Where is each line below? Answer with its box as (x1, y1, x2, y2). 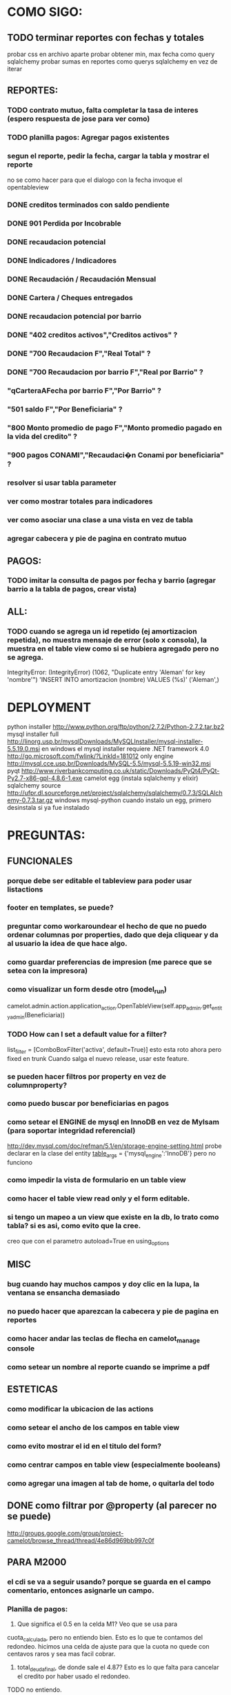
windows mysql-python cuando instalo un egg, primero (54, 796, 212, 804)
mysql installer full (7, 730, 59, 739)
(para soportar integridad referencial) (7, 1126, 136, 1136)
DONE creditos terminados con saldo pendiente (7, 200, 170, 210)
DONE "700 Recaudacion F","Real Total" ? (7, 349, 151, 358)
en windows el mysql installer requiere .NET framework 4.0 (41, 745, 210, 753)
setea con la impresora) (7, 966, 88, 976)
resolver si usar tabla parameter (7, 478, 117, 488)
